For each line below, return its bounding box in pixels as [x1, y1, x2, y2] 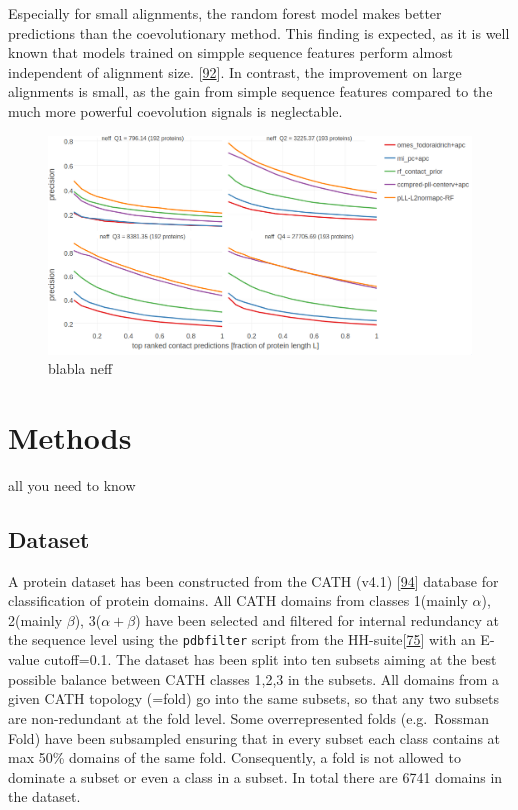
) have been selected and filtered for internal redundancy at [135, 609, 500, 630]
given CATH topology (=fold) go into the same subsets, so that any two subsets [8, 688, 499, 709]
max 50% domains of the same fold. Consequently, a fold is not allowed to [8, 747, 461, 768]
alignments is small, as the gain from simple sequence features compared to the [8, 81, 493, 102]
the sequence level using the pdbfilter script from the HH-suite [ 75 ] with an [8, 629, 476, 650]
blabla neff [48, 358, 113, 379]
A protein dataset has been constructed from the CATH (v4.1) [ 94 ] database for [8, 570, 499, 591]
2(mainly [8, 609, 63, 630]
